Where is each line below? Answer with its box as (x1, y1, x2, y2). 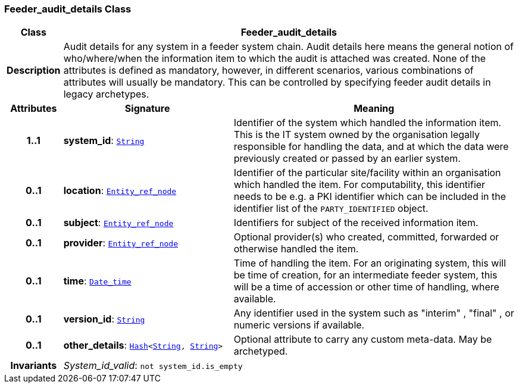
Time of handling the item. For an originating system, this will (233, 257, 507, 270)
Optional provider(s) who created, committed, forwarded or (233, 231, 499, 243)
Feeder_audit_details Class (4, 3, 132, 15)
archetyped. (233, 345, 288, 358)
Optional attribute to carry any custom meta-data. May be (233, 333, 492, 346)
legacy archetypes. (63, 88, 149, 101)
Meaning (354, 102, 395, 115)
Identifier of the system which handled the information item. (233, 117, 502, 129)
